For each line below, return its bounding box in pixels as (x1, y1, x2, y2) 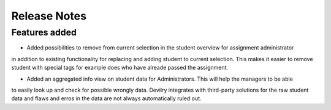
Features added (11, 27, 77, 38)
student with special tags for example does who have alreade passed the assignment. (11, 64, 229, 71)
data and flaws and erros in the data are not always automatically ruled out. (11, 95, 202, 102)
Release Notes (11, 9, 87, 23)
